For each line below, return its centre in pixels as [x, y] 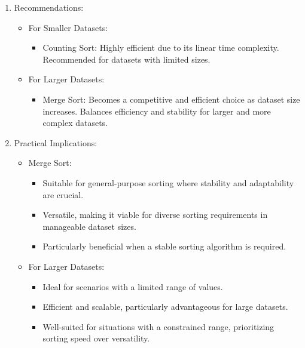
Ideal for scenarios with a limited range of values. [133, 286]
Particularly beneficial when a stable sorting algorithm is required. [164, 246]
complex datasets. [75, 123]
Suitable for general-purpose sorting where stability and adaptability [168, 182]
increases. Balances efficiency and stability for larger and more [157, 111]
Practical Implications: [56, 142]
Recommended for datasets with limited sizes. [126, 59]
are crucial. [63, 194]
